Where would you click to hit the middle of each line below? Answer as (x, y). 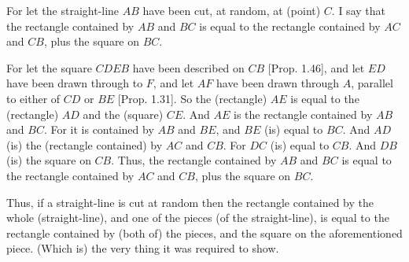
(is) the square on (49, 160)
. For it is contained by (99, 129)
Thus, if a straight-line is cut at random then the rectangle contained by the (190, 202)
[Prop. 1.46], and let (316, 67)
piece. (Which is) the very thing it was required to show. (143, 248)
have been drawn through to (75, 83)
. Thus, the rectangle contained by (194, 160)
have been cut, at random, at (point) (232, 10)
